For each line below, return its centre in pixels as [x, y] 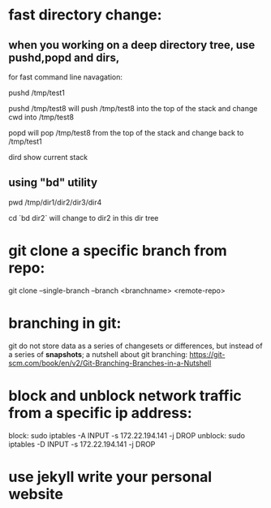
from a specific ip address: [100, 413]
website [36, 494]
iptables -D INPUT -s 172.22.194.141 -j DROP [82, 444]
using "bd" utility [53, 183]
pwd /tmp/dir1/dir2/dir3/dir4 [55, 202]
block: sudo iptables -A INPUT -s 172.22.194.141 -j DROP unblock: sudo [127, 435]
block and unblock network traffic [125, 396]
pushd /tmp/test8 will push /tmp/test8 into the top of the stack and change [133, 108]
